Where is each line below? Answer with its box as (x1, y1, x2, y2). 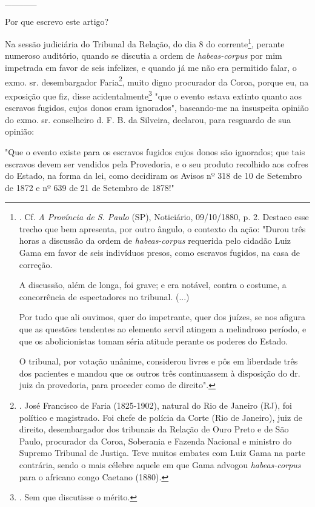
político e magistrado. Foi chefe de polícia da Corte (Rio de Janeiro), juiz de (19, 411, 302, 423)
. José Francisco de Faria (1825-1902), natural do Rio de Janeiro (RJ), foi (19, 399, 292, 411)
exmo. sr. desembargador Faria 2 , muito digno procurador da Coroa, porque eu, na (5, 73, 309, 88)
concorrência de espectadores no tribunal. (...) (19, 290, 190, 303)
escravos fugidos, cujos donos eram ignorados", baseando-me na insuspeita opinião (5, 101, 309, 114)
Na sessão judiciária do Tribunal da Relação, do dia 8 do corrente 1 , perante (5, 36, 285, 50)
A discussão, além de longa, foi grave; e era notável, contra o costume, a (19, 278, 287, 291)
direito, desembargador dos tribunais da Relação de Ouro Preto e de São (19, 423, 289, 435)
